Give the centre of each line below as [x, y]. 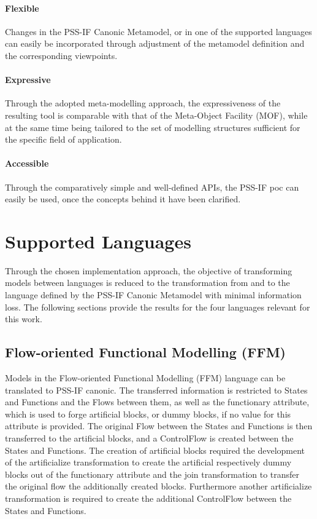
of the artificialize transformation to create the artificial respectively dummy [148, 462]
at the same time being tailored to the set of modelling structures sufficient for [153, 127]
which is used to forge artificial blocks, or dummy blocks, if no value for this [148, 414]
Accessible [27, 163]
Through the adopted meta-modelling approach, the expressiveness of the [143, 103]
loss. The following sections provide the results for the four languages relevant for [158, 307]
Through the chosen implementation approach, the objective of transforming [149, 270]
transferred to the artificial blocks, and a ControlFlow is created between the [149, 438]
